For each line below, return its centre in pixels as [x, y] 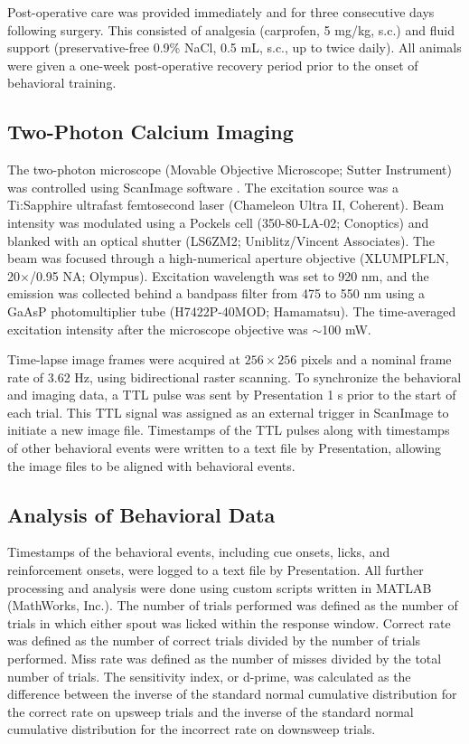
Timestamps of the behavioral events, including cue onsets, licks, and [199, 552]
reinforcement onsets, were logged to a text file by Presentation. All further [216, 570]
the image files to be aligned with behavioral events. [151, 465]
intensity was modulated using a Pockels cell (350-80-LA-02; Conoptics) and [218, 222]
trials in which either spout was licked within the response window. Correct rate [229, 622]
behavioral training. [62, 83]
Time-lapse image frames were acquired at [124, 359]
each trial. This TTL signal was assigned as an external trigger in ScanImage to [228, 412]
